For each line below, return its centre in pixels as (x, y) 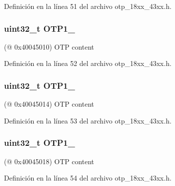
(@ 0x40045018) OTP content (49, 161)
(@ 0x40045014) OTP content (49, 104)
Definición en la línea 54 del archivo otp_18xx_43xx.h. (88, 178)
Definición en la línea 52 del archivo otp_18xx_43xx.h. (88, 63)
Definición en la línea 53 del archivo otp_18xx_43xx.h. (88, 120)
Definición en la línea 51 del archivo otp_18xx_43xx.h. (88, 6)
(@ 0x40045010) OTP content (49, 46)
